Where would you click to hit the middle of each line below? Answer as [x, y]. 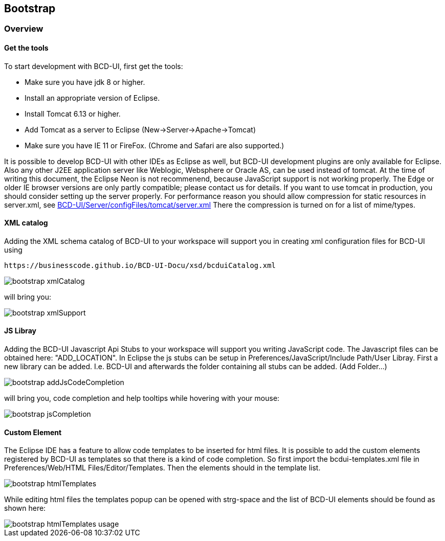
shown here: [25, 508]
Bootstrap [30, 8]
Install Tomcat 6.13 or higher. [73, 114]
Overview [24, 29]
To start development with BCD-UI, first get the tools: [94, 66]
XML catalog [26, 223]
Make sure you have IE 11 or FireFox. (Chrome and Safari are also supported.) [154, 145]
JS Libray [20, 331]
